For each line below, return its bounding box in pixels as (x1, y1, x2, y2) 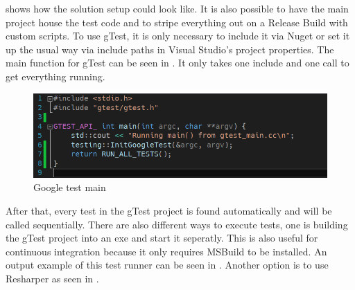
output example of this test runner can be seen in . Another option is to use (6, 257, 329, 272)
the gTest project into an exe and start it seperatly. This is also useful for (6, 230, 318, 245)
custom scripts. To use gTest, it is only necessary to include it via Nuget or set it (6, 28, 350, 43)
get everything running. (6, 69, 105, 83)
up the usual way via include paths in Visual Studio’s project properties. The (6, 42, 334, 56)
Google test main (33, 180, 106, 194)
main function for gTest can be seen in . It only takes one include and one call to (6, 55, 349, 70)
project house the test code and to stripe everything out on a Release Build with (6, 15, 348, 29)
